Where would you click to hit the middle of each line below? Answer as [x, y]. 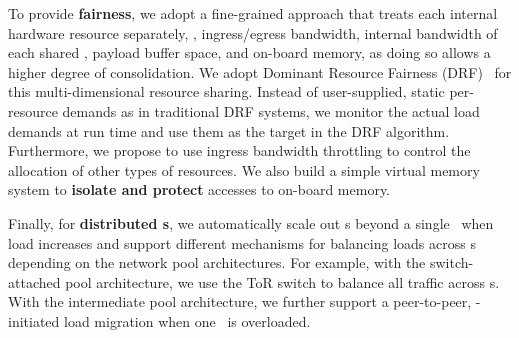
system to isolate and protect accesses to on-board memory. [199, 189]
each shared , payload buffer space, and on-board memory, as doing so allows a [249, 52]
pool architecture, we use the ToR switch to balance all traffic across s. [282, 281]
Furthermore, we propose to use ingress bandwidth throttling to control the [239, 150]
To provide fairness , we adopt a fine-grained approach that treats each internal [253, 13]
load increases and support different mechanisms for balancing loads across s [242, 242]
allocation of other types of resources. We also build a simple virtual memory [244, 169]
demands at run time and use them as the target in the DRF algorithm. [229, 130]
